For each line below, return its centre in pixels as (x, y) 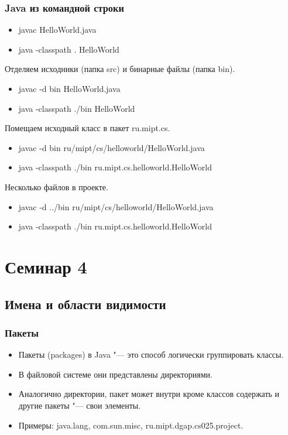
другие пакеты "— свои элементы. (80, 405)
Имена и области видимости (85, 304)
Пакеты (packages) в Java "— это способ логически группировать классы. (151, 354)
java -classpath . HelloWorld (69, 49)
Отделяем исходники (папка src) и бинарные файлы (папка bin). (120, 69)
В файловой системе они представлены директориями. (115, 374)
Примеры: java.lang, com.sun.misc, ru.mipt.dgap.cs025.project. (131, 425)
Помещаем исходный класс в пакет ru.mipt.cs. (88, 128)
